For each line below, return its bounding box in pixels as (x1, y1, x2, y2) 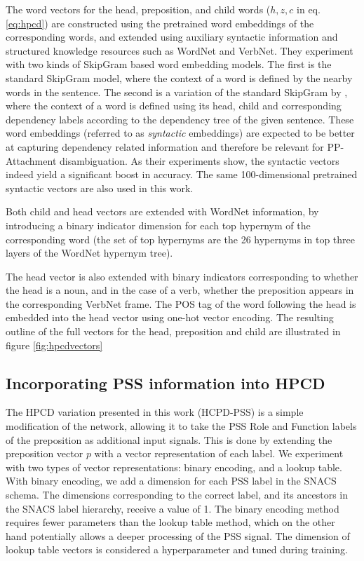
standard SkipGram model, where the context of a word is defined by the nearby (6, 70, 353, 85)
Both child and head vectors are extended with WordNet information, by (6, 204, 319, 219)
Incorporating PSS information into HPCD (6, 372, 325, 393)
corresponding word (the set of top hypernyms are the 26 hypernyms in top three (6, 231, 355, 246)
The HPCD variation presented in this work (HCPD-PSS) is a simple (6, 405, 304, 419)
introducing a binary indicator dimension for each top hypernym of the (6, 217, 311, 232)
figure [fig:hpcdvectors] (6, 337, 103, 352)
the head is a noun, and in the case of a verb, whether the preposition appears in (6, 283, 354, 297)
